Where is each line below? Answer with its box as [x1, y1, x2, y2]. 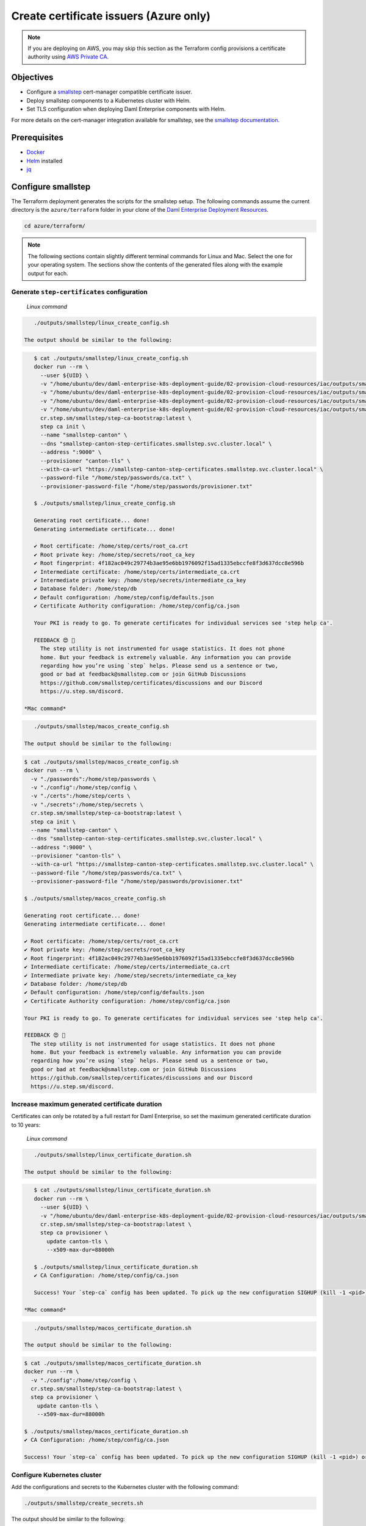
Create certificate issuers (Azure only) [11, 9, 210, 23]
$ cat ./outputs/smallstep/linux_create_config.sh [34, 355, 188, 361]
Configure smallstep [11, 181, 91, 192]
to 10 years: [11, 1121, 41, 1129]
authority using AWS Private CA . [27, 53, 109, 60]
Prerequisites [11, 132, 63, 143]
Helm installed [26, 157, 63, 164]
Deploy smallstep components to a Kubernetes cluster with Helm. [26, 96, 192, 104]
